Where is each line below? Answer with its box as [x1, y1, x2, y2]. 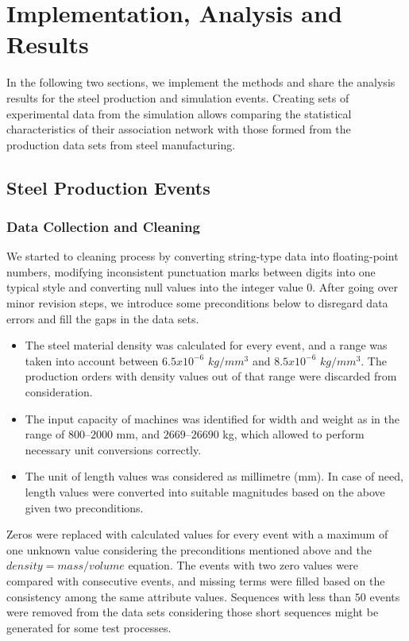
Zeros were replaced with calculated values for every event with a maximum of [6, 526, 388, 543]
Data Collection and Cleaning [6, 216, 200, 236]
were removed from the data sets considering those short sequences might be [6, 604, 379, 620]
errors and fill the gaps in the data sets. [6, 310, 199, 326]
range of [25, 426, 65, 442]
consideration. [25, 384, 93, 400]
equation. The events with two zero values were [128, 557, 358, 573]
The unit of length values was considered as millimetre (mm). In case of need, [25, 468, 403, 485]
